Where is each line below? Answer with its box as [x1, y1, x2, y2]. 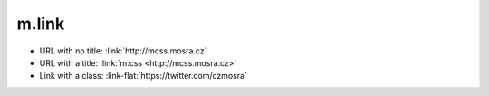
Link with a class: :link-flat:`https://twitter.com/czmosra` [39, 71, 248, 82]
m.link [16, 14, 65, 34]
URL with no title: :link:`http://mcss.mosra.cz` [39, 45, 207, 56]
